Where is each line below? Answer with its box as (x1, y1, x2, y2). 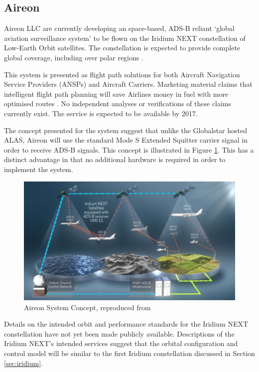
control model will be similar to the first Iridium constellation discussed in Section (4, 348, 255, 358)
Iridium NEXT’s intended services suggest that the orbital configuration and (4, 338, 238, 349)
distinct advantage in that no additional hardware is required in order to (4, 154, 226, 165)
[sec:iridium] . (4, 358, 43, 368)
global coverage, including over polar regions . (4, 52, 143, 62)
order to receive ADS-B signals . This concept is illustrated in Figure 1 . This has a (4, 144, 254, 155)
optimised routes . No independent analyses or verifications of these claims (4, 98, 232, 109)
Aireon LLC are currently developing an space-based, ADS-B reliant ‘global (4, 23, 235, 33)
